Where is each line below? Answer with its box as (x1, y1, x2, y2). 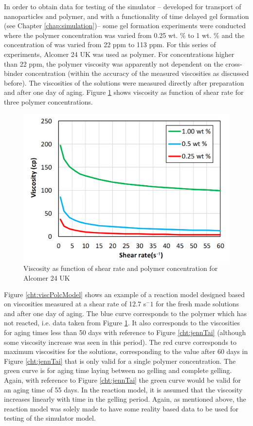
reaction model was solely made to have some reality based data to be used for (4, 403, 238, 413)
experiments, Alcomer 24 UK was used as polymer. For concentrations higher (4, 49, 235, 59)
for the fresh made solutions (156, 299, 239, 309)
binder (4, 68, 23, 78)
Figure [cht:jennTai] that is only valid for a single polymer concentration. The (4, 355, 236, 366)
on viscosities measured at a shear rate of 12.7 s (4, 299, 146, 309)
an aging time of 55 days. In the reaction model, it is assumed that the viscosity (4, 384, 243, 394)
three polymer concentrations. (4, 96, 93, 106)
